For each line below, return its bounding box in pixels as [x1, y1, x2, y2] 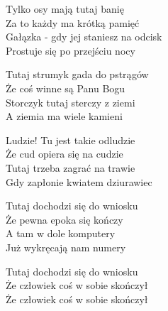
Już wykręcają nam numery [6, 239, 126, 254]
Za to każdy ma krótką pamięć [6, 15, 140, 30]
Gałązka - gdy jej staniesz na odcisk [6, 29, 162, 44]
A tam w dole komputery [6, 226, 116, 241]
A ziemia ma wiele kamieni [6, 109, 123, 124]
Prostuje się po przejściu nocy [6, 43, 135, 58]
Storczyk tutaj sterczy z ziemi [6, 94, 135, 109]
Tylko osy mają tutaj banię [6, 1, 124, 16]
